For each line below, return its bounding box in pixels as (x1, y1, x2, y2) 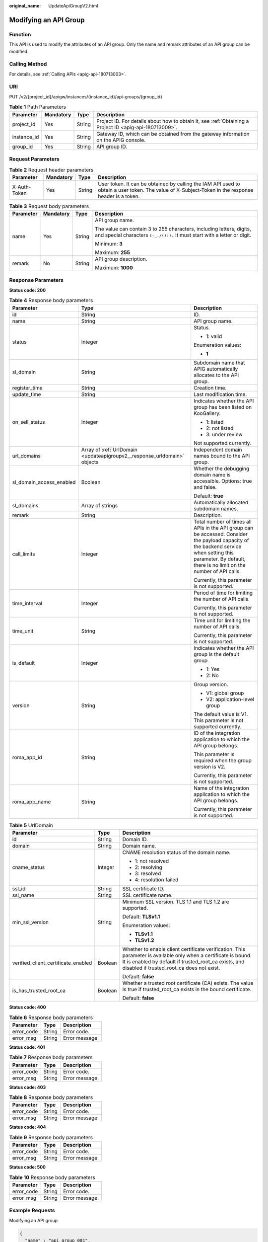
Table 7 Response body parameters (9, 1054, 93, 1061)
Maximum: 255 (95, 249, 130, 256)
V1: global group (206, 690, 244, 697)
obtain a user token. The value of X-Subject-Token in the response (97, 186, 253, 193)
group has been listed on (194, 403, 252, 410)
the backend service (194, 543, 242, 550)
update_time (12, 390, 41, 397)
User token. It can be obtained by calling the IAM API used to (97, 180, 240, 187)
